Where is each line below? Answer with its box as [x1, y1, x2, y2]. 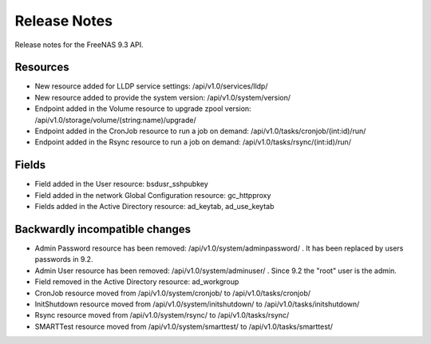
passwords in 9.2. [34, 255, 93, 264]
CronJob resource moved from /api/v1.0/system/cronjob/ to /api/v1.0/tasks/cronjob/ [34, 288, 311, 298]
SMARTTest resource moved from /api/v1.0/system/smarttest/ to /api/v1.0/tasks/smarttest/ [34, 322, 333, 331]
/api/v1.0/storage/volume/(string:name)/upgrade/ [34, 115, 196, 125]
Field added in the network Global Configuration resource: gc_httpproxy [34, 190, 271, 200]
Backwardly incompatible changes [14, 222, 192, 235]
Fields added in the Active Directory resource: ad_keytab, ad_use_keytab [34, 202, 275, 212]
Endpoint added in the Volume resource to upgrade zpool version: [34, 104, 251, 113]
